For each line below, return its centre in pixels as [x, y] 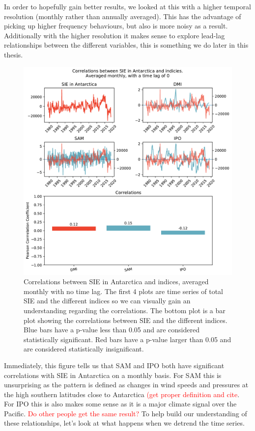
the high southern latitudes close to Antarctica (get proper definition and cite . [122, 394]
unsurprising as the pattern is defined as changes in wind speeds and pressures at [126, 385]
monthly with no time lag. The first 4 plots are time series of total [123, 291]
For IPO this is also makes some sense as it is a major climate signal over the [120, 404]
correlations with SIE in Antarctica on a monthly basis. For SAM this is [113, 375]
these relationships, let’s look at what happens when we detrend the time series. [124, 423]
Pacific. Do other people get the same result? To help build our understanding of [126, 413]
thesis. [14, 54]
